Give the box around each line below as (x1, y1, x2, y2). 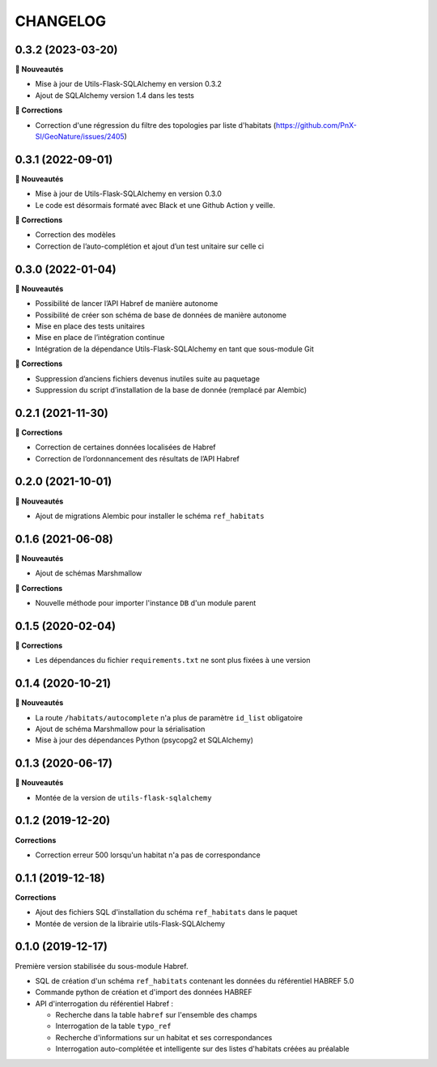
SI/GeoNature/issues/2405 (35, 132, 125, 142)
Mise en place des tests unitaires (35, 321, 146, 331)
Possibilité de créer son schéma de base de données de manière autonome (35, 310, 287, 320)
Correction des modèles (35, 230, 117, 240)
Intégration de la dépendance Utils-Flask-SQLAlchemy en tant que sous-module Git (35, 344, 315, 354)
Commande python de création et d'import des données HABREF (35, 988, 252, 997)
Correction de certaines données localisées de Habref (35, 442, 216, 453)
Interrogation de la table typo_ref (55, 1021, 172, 1031)
